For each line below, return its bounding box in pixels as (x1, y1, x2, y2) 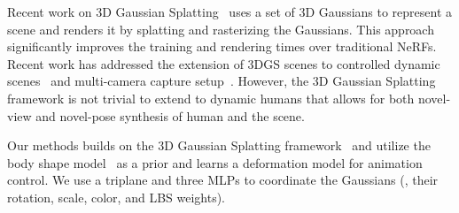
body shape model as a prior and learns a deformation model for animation (7, 153, 423, 171)
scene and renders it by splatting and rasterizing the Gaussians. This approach (7, 19, 434, 38)
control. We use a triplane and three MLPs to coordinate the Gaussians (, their (7, 171, 439, 189)
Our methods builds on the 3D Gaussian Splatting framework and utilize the (7, 136, 431, 155)
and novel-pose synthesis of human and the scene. (35, 106, 305, 125)
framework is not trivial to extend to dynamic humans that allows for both (7, 88, 415, 107)
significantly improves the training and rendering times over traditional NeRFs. (7, 37, 437, 56)
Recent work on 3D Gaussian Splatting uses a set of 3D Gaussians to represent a (7, 3, 453, 20)
